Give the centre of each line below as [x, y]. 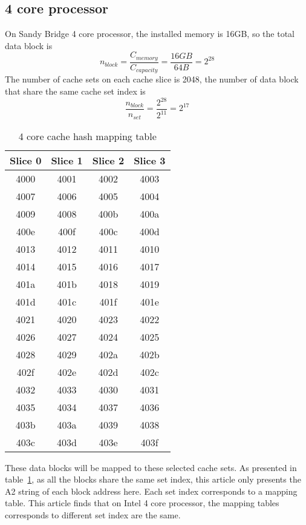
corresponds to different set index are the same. [93, 514]
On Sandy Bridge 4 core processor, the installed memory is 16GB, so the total [150, 34]
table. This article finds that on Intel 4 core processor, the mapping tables [142, 503]
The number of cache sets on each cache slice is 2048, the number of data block [152, 79]
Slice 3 [150, 160]
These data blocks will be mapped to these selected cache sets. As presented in [151, 467]
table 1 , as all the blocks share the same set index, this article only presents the [153, 479]
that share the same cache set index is [75, 91]
